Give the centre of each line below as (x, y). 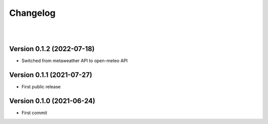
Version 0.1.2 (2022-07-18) (52, 49)
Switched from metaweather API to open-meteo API (75, 61)
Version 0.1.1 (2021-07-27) (51, 75)
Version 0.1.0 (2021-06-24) (52, 101)
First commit (34, 113)
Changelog (32, 13)
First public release (41, 86)
